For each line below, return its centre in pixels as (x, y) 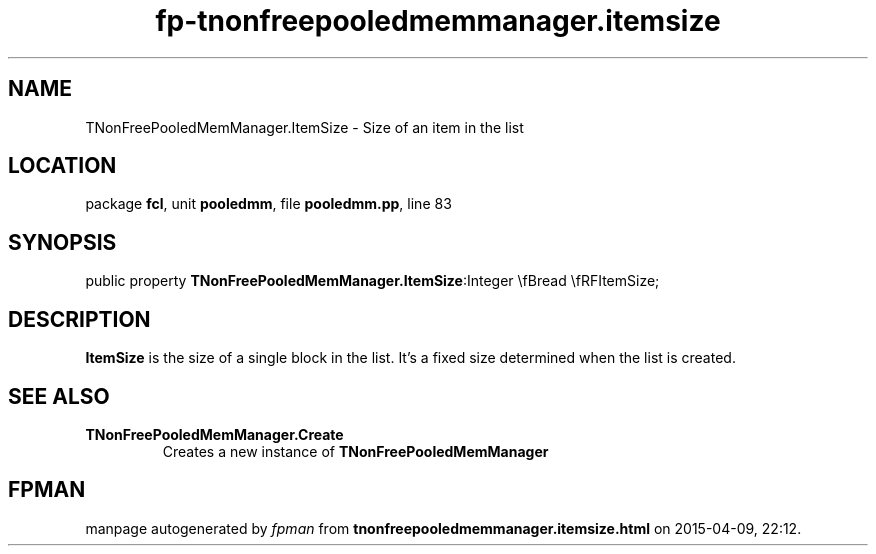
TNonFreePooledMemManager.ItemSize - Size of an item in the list (304, 127)
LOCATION (62, 166)
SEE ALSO (59, 396)
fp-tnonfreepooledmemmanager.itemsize (438, 21)
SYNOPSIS (62, 242)
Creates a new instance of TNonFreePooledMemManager (355, 451)
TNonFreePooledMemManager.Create (214, 434)
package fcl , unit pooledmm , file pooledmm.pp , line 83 (268, 204)
